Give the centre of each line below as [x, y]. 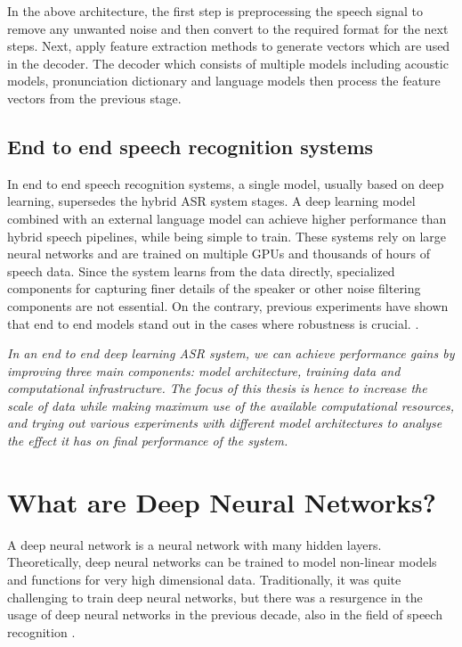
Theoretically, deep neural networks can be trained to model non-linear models [222, 562]
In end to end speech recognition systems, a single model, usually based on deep [226, 183]
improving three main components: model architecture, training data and [204, 370]
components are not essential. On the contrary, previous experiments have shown [228, 305]
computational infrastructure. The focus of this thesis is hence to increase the [217, 388]
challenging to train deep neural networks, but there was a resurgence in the [215, 597]
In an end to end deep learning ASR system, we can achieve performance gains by [231, 353]
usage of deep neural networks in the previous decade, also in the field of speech [225, 614]
